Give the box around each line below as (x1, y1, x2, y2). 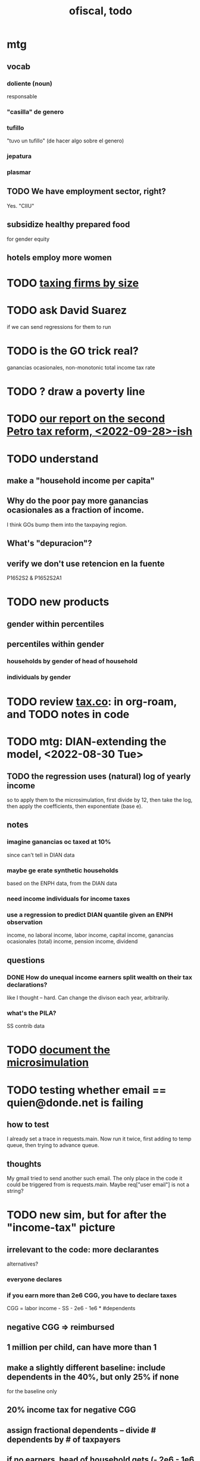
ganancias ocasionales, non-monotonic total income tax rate (7, 364, 155, 371)
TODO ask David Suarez (7, 304, 127, 317)
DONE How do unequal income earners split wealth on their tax (7, 973, 192, 981)
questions (7, 955, 45, 965)
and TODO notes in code (7, 707, 130, 721)
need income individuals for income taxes (7, 894, 130, 903)
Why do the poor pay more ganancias (7, 496, 149, 506)
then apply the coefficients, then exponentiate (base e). (7, 803, 143, 810)
